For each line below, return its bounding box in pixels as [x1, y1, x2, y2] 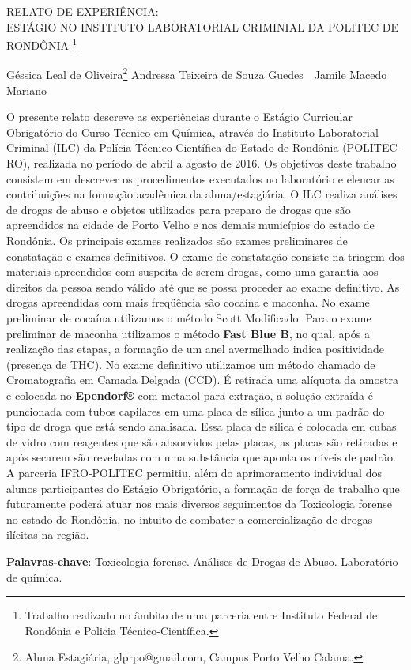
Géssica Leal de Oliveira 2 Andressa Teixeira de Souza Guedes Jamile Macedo [6, 64, 387, 83]
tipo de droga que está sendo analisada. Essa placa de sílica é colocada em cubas [6, 418, 397, 435]
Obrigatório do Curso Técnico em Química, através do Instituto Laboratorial [6, 123, 379, 140]
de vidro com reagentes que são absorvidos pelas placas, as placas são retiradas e [6, 433, 398, 450]
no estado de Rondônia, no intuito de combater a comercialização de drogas [6, 510, 373, 527]
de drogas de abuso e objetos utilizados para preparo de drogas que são [6, 201, 351, 217]
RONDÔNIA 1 [6, 35, 77, 53]
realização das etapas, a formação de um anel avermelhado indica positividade [6, 341, 384, 357]
